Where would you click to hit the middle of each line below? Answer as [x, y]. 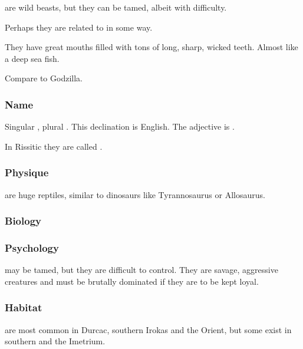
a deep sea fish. [32, 58]
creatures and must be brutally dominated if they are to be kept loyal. [132, 281]
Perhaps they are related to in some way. [79, 27]
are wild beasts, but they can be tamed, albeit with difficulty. [116, 7]
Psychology [32, 247]
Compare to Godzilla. [44, 78]
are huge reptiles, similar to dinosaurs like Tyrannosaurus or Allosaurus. [135, 194]
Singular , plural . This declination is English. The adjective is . [120, 126]
